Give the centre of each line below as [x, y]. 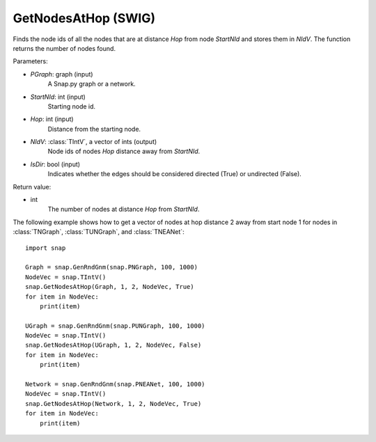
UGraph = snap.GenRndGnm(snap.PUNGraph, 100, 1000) [115, 326]
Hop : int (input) [52, 119]
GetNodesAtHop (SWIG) [84, 18]
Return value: [32, 187]
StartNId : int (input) [58, 97]
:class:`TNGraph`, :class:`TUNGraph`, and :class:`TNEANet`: [99, 232]
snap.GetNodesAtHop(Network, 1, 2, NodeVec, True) [113, 403]
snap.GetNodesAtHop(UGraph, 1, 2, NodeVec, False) [113, 345]
